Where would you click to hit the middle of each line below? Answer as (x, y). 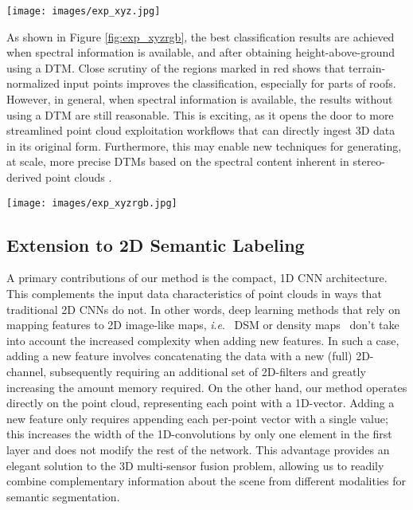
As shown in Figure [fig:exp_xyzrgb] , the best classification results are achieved (201, 36)
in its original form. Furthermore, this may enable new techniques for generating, (204, 145)
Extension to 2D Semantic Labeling (156, 244)
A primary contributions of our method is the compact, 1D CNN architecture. (197, 278)
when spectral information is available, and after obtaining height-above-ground (201, 52)
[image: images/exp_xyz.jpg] (84, 11)
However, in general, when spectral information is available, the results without (200, 99)
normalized (33, 83)
